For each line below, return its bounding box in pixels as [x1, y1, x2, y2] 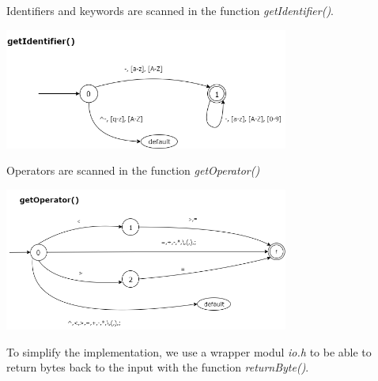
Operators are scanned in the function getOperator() [6, 162, 260, 179]
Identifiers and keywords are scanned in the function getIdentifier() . [6, 2, 335, 18]
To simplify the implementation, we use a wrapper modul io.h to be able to [6, 343, 372, 360]
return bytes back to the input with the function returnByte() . [6, 359, 309, 375]
